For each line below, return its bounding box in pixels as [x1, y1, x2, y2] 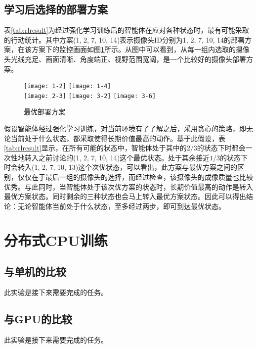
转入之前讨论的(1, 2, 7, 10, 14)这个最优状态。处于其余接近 [24, 152, 210, 162]
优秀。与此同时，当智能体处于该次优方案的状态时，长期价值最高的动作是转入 [4, 181, 253, 192]
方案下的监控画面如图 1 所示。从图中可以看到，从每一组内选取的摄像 [31, 44, 250, 54]
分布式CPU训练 [4, 230, 108, 250]
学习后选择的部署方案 [4, 1, 108, 17]
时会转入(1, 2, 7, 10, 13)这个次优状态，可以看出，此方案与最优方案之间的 [4, 162, 238, 172]
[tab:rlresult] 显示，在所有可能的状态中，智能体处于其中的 [4, 143, 187, 153]
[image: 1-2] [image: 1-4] [24, 83, 111, 90]
